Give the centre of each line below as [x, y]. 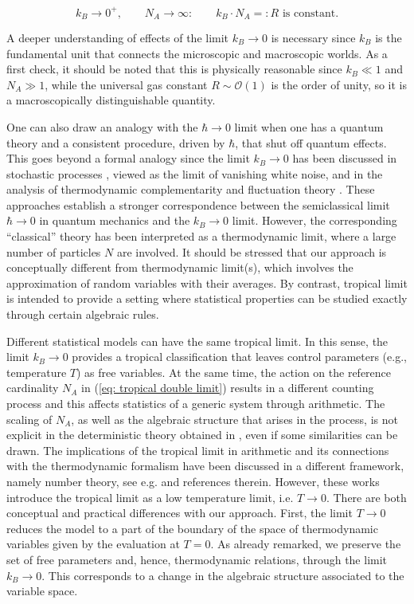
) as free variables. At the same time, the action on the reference [234, 372]
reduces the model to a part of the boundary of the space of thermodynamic [192, 528]
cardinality [33, 388]
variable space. [42, 591]
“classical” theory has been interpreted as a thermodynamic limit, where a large [201, 236]
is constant [309, 13]
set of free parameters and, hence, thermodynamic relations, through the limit [197, 559]
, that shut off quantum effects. [311, 142]
